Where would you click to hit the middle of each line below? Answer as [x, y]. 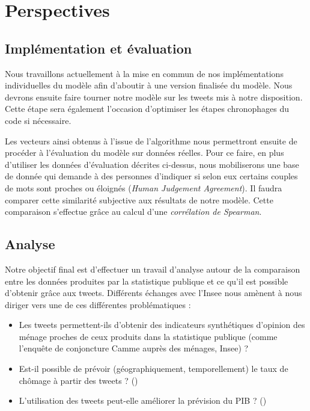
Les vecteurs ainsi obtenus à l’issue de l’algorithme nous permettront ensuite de [151, 141]
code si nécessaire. [38, 120]
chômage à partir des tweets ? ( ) [78, 380]
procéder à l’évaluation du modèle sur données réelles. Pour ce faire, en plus [144, 153]
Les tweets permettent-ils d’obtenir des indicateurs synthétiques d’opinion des [162, 325]
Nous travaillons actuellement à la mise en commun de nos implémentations [144, 73]
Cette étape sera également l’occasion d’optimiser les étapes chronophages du [147, 109]
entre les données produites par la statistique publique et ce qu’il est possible [147, 281]
